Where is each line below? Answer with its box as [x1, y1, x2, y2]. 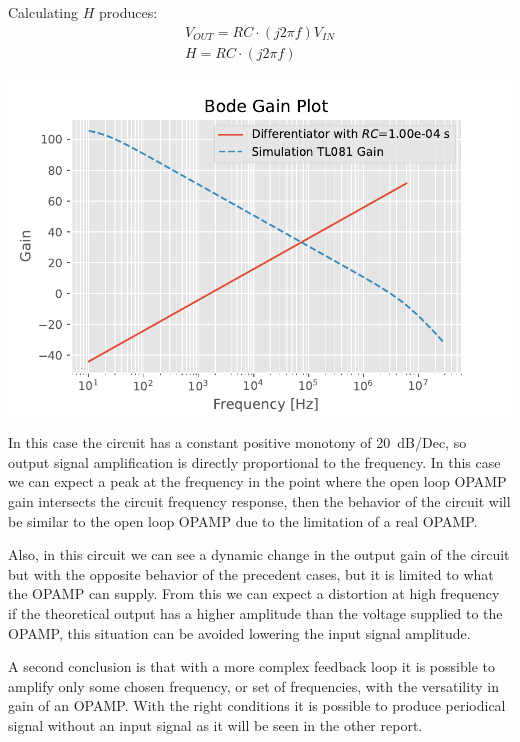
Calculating [8, 2, 79, 22]
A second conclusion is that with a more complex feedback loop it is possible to [8, 656, 495, 677]
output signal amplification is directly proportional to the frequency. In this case [8, 451, 501, 472]
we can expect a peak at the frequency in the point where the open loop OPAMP [8, 471, 507, 492]
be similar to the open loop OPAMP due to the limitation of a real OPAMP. [8, 510, 478, 531]
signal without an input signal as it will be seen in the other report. [8, 714, 423, 735]
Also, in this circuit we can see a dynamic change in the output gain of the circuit [8, 544, 510, 565]
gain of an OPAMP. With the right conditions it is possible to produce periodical [8, 695, 506, 716]
